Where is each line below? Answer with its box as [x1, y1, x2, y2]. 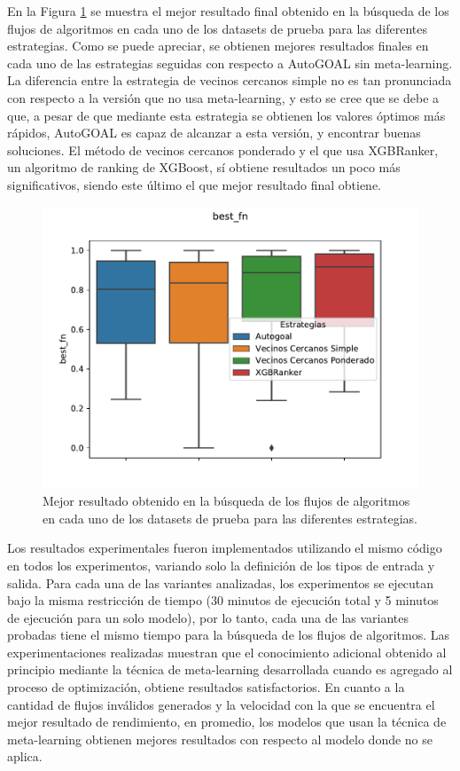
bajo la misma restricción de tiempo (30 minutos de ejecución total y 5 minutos [7, 591, 439, 610]
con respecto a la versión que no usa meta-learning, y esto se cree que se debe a [7, 88, 440, 106]
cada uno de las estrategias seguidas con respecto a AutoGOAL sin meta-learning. [7, 53, 453, 72]
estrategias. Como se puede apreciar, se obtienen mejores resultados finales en [7, 36, 429, 55]
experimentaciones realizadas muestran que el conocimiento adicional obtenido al [7, 642, 447, 661]
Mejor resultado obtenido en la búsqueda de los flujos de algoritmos [43, 492, 410, 510]
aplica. [7, 747, 43, 766]
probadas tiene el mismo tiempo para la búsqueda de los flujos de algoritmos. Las [7, 625, 449, 644]
